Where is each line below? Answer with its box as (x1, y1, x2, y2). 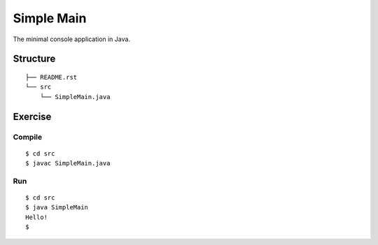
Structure (13, 53, 56, 65)
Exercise (13, 110, 52, 122)
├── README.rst (25, 73, 78, 81)
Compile (13, 132, 42, 142)
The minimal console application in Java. (13, 35, 131, 43)
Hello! (25, 213, 48, 221)
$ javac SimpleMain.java (25, 159, 111, 168)
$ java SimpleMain (25, 203, 89, 211)
